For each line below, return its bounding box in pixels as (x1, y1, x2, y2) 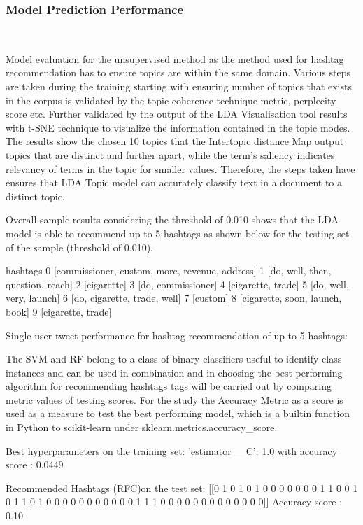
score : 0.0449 (6, 457, 64, 472)
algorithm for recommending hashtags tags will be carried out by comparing (6, 379, 332, 393)
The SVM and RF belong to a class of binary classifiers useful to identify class (6, 351, 342, 366)
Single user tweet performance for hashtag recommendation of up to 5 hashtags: (6, 328, 348, 342)
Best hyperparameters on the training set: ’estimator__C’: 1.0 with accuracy (6, 443, 338, 458)
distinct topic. (6, 188, 65, 203)
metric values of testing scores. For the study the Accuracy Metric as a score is (6, 392, 343, 407)
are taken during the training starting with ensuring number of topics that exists (6, 79, 352, 93)
